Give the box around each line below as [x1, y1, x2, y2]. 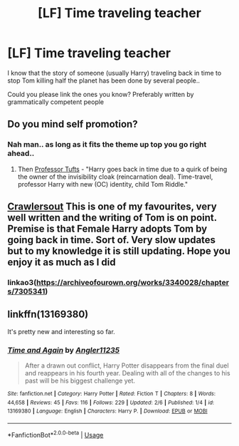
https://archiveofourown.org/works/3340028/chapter [36, 277, 230, 287]
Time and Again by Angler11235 [7, 345, 119, 355]
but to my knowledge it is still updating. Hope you [7, 245, 231, 257]
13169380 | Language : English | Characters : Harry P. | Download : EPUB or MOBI [7, 408, 208, 415]
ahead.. [7, 148, 35, 158]
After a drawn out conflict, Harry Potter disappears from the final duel [24, 361, 229, 370]
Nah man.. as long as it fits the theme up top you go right [7, 140, 207, 150]
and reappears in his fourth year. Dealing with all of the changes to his [24, 369, 230, 378]
